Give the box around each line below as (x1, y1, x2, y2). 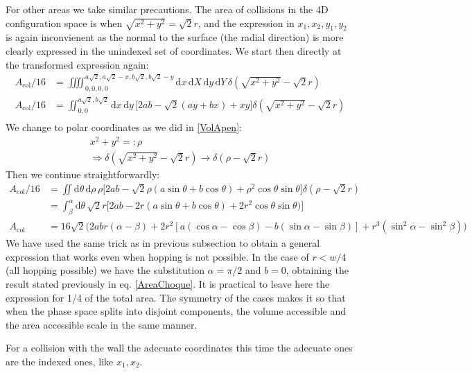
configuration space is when (6, 15, 123, 30)
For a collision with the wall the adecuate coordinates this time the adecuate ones (6, 340, 353, 355)
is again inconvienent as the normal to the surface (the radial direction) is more (6, 30, 344, 44)
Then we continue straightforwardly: (6, 167, 160, 182)
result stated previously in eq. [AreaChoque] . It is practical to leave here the (6, 276, 330, 290)
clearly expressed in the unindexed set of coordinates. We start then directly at (6, 43, 342, 58)
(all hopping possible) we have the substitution (6, 263, 204, 277)
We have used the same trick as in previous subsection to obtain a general (6, 236, 320, 250)
